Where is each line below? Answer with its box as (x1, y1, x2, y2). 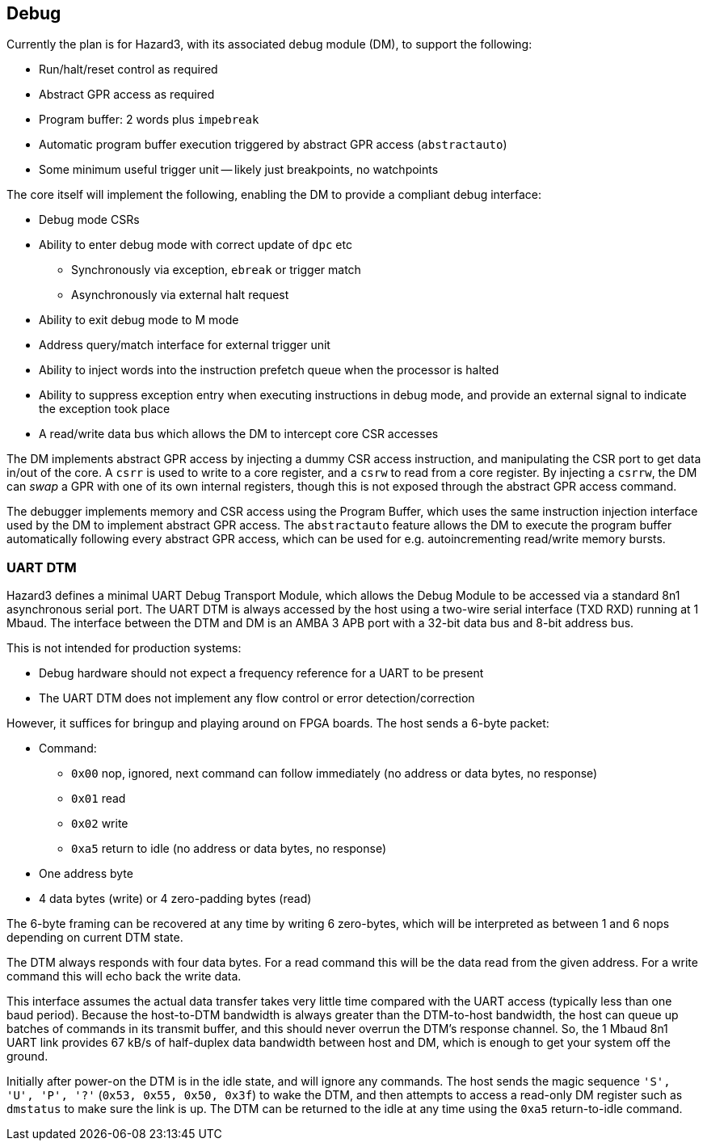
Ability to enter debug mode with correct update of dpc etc (39, 238, 352, 252)
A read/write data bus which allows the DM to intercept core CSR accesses (39, 427, 439, 441)
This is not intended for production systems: (6, 641, 242, 656)
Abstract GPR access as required (39, 87, 215, 102)
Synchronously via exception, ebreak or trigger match (71, 263, 361, 277)
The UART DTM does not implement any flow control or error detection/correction (39, 691, 475, 706)
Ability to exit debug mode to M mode (39, 313, 239, 327)
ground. (6, 1049, 48, 1064)
